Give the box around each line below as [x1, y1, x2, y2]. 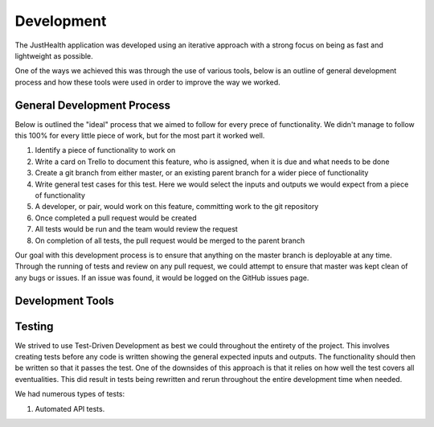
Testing [14, 319, 54, 333]
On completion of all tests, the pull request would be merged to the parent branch [35, 236, 305, 245]
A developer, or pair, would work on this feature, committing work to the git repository [35, 202, 319, 211]
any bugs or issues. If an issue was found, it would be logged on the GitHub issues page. [14, 273, 309, 282]
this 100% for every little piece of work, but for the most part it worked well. [14, 131, 265, 141]
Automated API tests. [35, 404, 105, 413]
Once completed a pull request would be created [35, 213, 197, 223]
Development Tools [14, 294, 114, 307]
